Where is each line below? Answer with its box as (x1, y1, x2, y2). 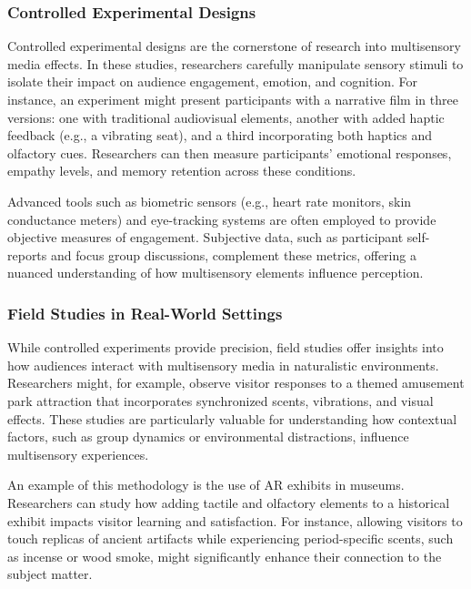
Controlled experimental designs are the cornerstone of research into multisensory (7, 36, 461, 56)
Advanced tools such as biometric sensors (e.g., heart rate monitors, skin (7, 191, 412, 210)
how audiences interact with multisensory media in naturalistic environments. (7, 355, 439, 374)
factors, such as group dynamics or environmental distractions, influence (7, 427, 409, 446)
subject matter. (7, 564, 93, 584)
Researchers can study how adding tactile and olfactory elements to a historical (7, 493, 450, 512)
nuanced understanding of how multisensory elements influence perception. (7, 263, 424, 282)
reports (7, 245, 47, 264)
